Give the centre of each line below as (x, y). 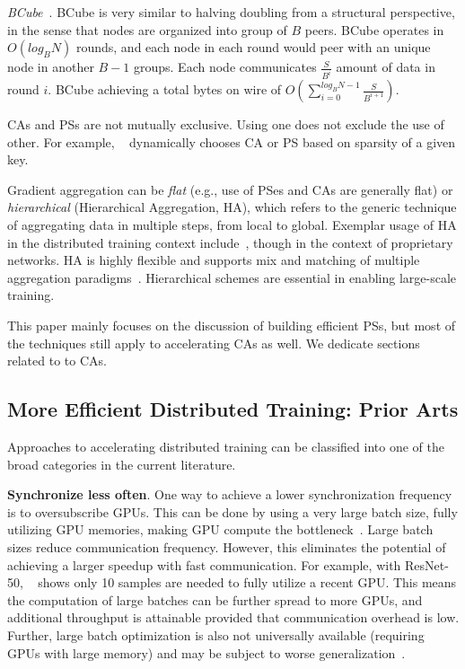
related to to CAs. (57, 361)
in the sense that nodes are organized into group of (147, 29)
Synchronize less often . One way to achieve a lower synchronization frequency (230, 494)
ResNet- (427, 564)
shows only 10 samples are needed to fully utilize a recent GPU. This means (247, 582)
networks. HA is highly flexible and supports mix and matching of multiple (214, 260)
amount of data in (386, 67)
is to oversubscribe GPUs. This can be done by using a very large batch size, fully (232, 511)
